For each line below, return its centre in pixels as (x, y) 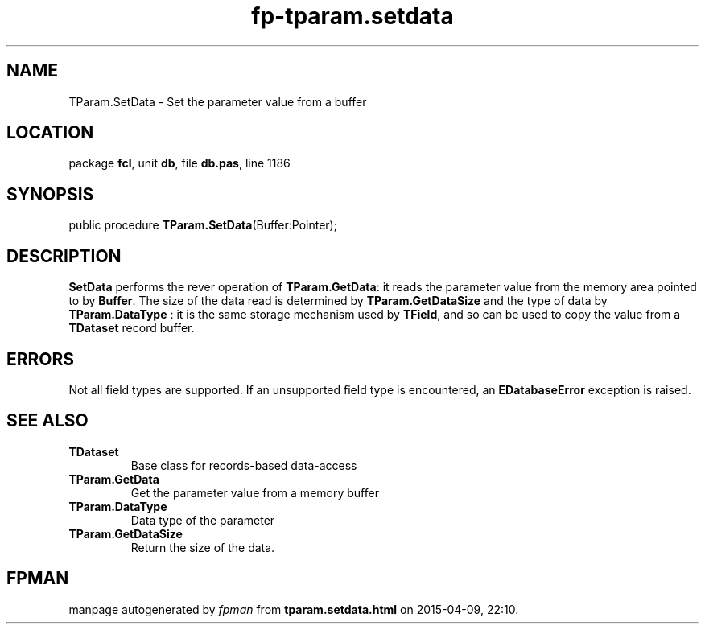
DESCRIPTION (64, 256)
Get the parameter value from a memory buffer (255, 492)
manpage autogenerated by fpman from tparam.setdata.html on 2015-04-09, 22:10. (294, 609)
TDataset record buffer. (132, 328)
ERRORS (41, 359)
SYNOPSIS (50, 194)
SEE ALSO (47, 421)
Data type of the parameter (203, 520)
